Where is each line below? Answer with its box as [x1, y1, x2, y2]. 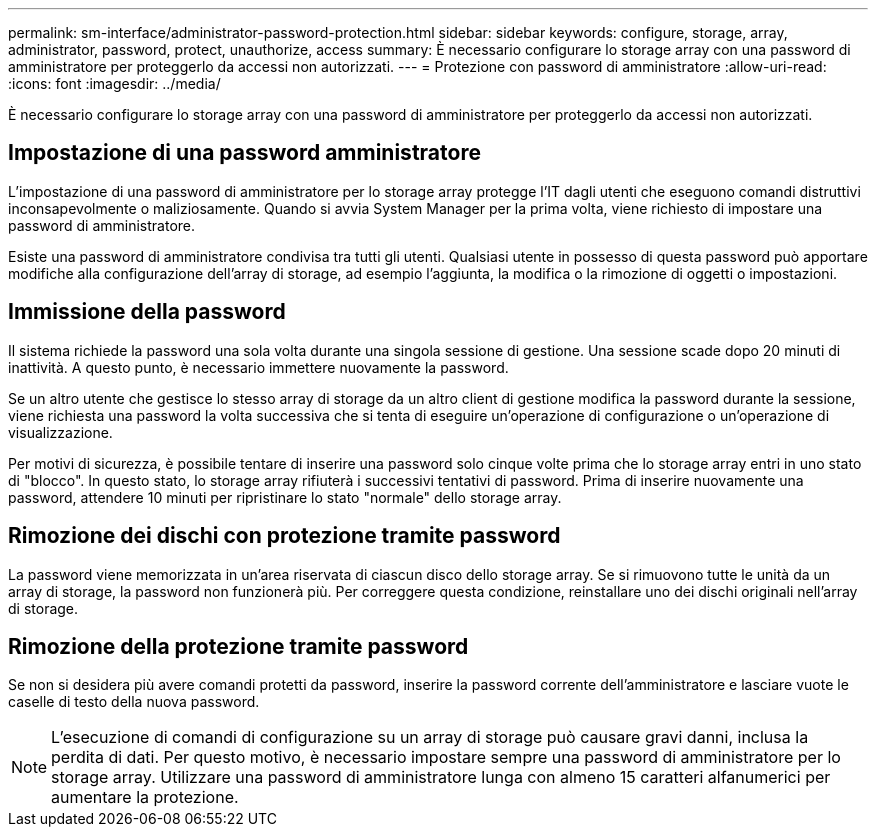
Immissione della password [8, 299, 286, 325]
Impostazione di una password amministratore [8, 140, 481, 166]
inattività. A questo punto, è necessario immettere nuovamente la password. [8, 358, 509, 376]
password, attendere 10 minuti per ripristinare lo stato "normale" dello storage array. [8, 488, 562, 506]
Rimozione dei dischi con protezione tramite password [8, 523, 561, 549]
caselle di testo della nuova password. [8, 693, 260, 711]
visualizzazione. [8, 423, 113, 441]
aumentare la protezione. [51, 787, 239, 808]
